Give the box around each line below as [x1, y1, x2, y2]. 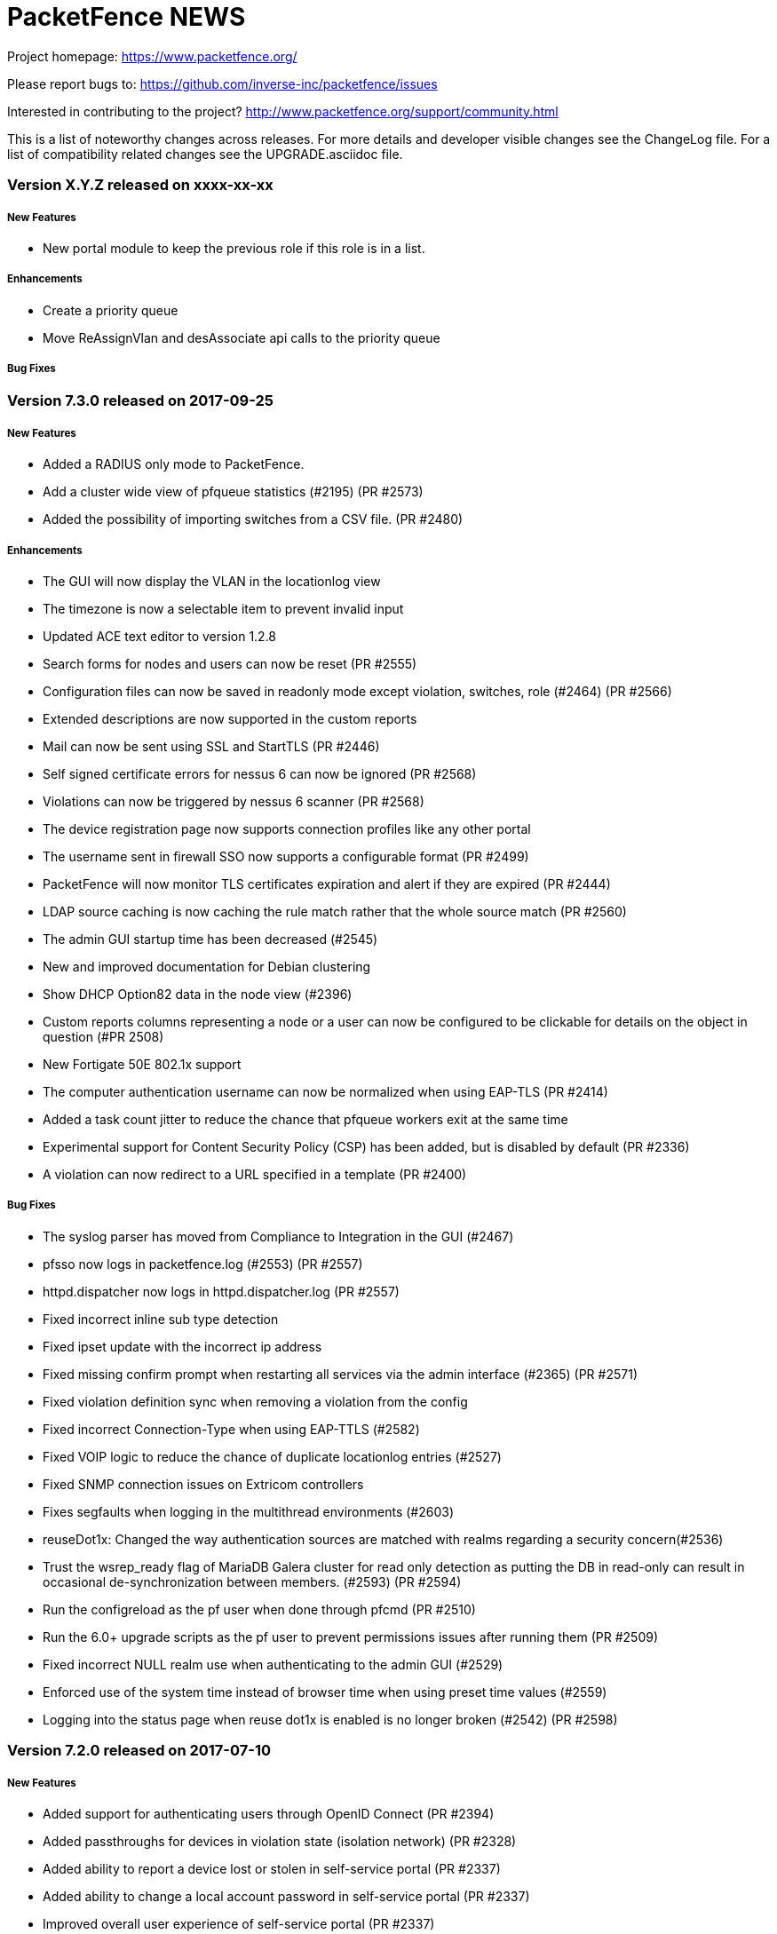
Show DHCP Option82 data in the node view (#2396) [43, 987, 353, 1003]
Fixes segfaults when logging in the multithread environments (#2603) [43, 1503, 454, 1519]
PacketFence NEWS [7, 2, 246, 32]
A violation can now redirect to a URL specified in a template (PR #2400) [43, 1167, 467, 1183]
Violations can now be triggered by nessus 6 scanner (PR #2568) [43, 794, 424, 810]
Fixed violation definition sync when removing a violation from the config [43, 1393, 468, 1409]
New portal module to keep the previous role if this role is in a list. [43, 240, 425, 256]
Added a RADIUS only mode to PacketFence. [43, 456, 305, 472]
